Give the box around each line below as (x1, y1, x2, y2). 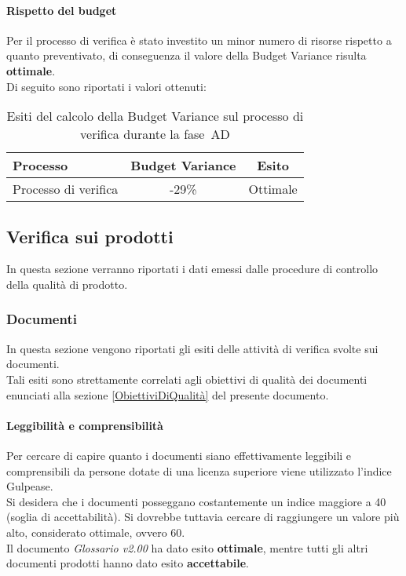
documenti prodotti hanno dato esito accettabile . (6, 555, 250, 571)
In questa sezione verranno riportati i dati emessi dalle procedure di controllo (6, 261, 379, 277)
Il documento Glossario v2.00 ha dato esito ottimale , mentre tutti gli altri (6, 539, 368, 556)
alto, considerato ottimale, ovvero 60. (6, 523, 185, 540)
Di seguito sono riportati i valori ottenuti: (6, 78, 207, 94)
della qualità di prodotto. (6, 275, 128, 292)
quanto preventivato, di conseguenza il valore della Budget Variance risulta (6, 47, 367, 64)
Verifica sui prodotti (6, 224, 174, 248)
